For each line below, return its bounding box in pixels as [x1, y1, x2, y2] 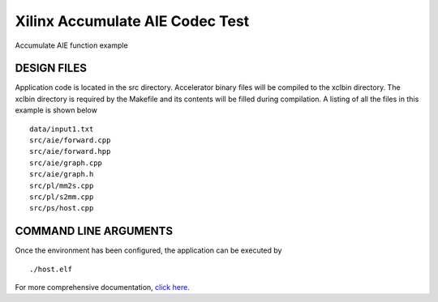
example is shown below [15, 105, 97, 115]
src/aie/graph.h [29, 170, 94, 179]
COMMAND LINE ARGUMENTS [15, 224, 174, 238]
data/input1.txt [29, 124, 94, 134]
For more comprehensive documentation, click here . [15, 283, 190, 292]
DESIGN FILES [15, 62, 87, 75]
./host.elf [29, 264, 73, 274]
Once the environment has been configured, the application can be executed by [15, 245, 282, 255]
